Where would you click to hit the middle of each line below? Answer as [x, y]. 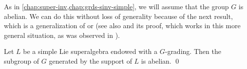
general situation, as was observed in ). [62, 35]
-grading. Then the [193, 51]
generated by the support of [90, 60]
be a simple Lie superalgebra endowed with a [90, 51]
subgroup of [22, 60]
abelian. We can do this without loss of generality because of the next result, [118, 16]
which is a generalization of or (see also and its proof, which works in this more [122, 26]
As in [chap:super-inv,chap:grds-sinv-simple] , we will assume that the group [116, 6]
